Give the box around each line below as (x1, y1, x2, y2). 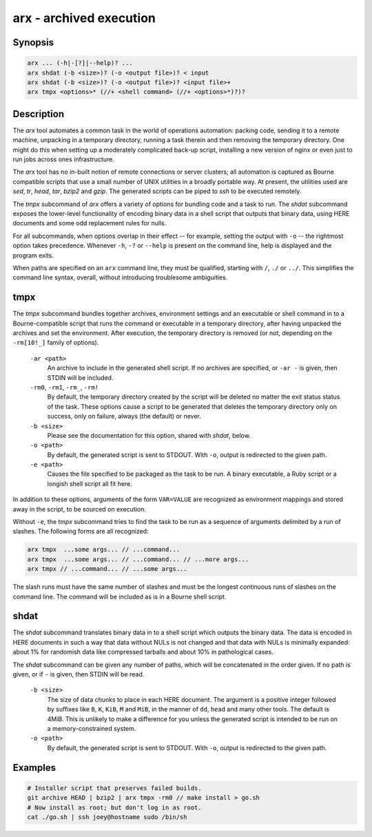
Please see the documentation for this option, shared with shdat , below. (47, 431, 251, 439)
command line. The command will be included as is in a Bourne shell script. (12, 592, 227, 601)
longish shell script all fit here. (47, 479, 132, 487)
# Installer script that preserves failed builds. (27, 784, 203, 792)
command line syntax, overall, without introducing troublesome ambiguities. (12, 273, 228, 282)
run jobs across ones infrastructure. (12, 155, 115, 163)
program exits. (12, 251, 54, 259)
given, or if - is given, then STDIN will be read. (12, 670, 145, 678)
